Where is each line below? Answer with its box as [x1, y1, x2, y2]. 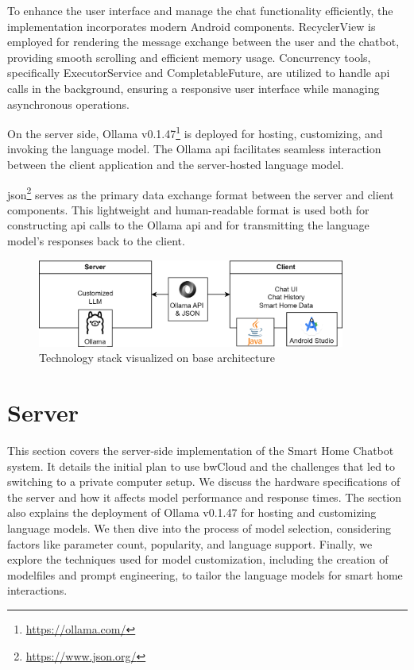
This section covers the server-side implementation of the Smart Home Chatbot [7, 442, 394, 459]
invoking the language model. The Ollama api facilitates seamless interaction [7, 141, 381, 157]
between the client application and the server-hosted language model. [7, 156, 344, 172]
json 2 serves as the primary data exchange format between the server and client [7, 183, 394, 202]
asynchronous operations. [7, 95, 130, 112]
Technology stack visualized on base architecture [39, 349, 276, 366]
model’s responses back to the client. [7, 233, 185, 249]
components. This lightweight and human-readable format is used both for [7, 201, 370, 218]
